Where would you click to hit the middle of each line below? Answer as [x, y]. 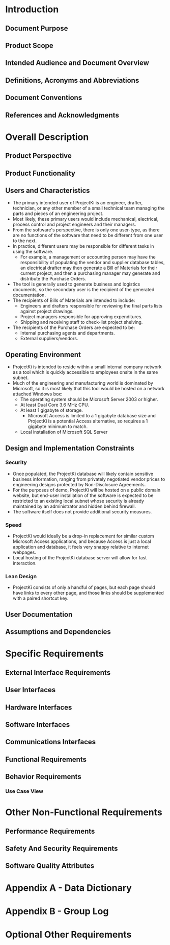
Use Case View [24, 791]
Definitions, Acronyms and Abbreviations [72, 80]
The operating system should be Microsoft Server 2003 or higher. [89, 399]
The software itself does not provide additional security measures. [82, 511]
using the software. [33, 252]
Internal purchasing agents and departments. [68, 333]
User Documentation [39, 614]
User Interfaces [31, 690]
